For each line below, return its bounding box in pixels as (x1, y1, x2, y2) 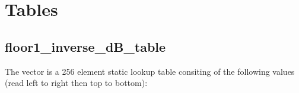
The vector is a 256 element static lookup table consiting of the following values (5, 65, 295, 77)
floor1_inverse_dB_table (5, 37, 166, 55)
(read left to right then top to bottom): (5, 77, 148, 89)
